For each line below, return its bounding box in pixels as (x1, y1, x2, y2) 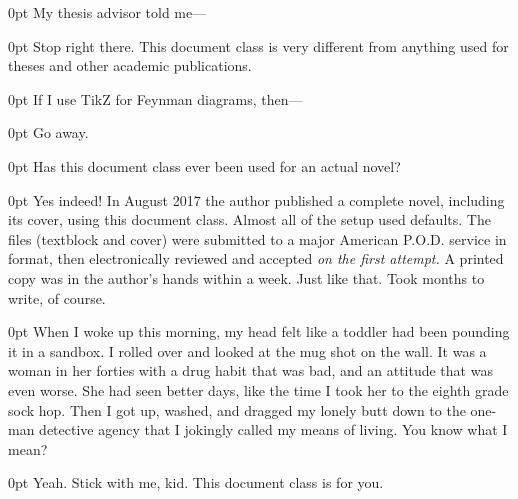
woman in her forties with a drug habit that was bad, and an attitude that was (8, 360, 493, 381)
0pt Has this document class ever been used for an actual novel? (8, 155, 401, 176)
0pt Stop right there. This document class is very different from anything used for (8, 35, 509, 56)
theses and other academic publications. (8, 55, 252, 76)
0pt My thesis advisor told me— (8, 2, 207, 22)
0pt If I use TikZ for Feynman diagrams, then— (8, 88, 303, 109)
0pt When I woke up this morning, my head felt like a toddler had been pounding (8, 321, 510, 342)
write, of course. (8, 287, 106, 308)
